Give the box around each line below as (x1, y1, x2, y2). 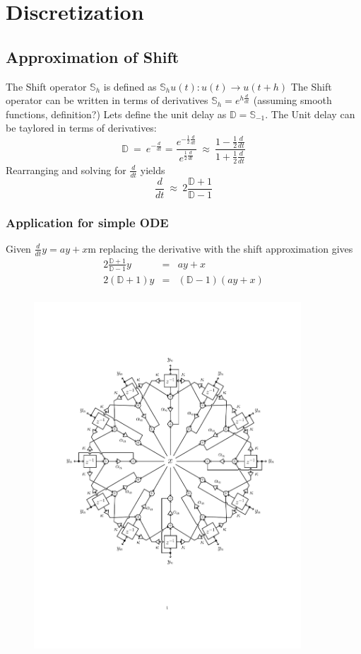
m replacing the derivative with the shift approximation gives (88, 241, 353, 256)
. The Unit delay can (265, 106, 355, 121)
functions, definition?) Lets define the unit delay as (6, 106, 227, 121)
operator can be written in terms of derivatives (6, 93, 208, 108)
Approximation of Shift (6, 45, 179, 67)
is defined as (103, 79, 157, 93)
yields (140, 162, 165, 177)
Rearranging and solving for (6, 162, 126, 177)
